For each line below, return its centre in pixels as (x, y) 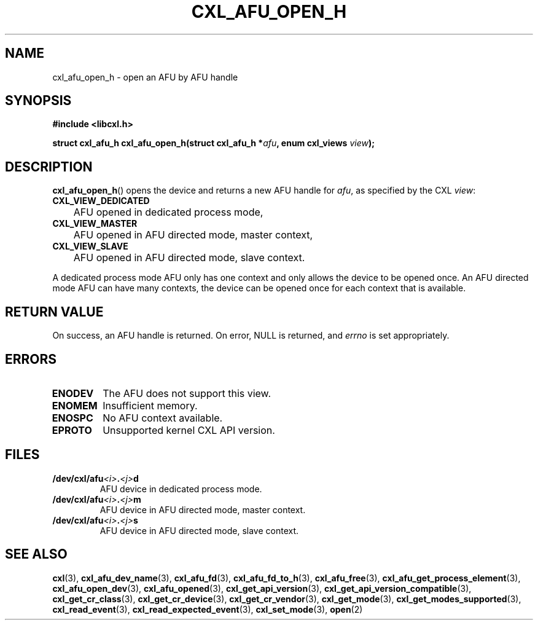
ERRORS (31, 359)
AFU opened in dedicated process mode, (168, 212)
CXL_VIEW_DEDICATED (101, 201)
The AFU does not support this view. (187, 393)
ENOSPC (72, 418)
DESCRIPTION (49, 167)
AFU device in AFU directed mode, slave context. (199, 530)
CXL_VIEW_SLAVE (90, 246)
